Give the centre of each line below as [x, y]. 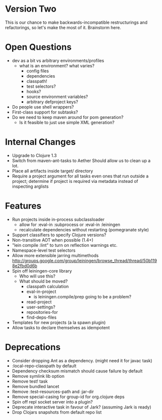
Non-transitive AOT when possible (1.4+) [52, 240]
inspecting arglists [30, 186]
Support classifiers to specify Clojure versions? [59, 235]
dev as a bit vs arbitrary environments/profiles [58, 60]
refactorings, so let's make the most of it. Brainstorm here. [63, 27]
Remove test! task [30, 381]
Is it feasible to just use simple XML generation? [67, 122]
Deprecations [33, 347]
